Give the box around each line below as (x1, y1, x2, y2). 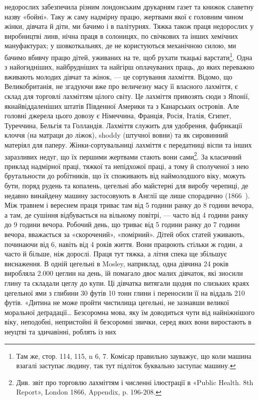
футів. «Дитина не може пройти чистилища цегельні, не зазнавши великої (4, 297, 229, 308)
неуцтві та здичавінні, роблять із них (4, 326, 116, 336)
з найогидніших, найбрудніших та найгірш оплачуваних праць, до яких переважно (4, 62, 255, 72)
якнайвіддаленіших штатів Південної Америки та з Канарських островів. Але (4, 100, 239, 111)
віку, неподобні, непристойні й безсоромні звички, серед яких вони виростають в (4, 317, 252, 327)
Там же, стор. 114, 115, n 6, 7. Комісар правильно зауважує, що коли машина (16, 350, 252, 361)
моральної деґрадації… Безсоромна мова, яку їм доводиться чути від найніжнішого (4, 307, 255, 317)
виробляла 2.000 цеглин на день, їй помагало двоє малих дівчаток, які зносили (4, 268, 243, 278)
